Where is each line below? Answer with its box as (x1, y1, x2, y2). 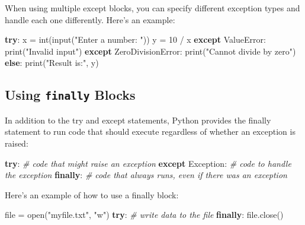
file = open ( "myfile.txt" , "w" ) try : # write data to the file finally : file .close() (5, 208, 284, 221)
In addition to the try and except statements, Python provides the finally (5, 113, 271, 126)
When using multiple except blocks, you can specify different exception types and (5, 2, 300, 14)
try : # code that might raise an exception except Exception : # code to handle (5, 157, 291, 169)
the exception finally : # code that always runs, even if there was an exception (5, 169, 287, 181)
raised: (5, 137, 28, 149)
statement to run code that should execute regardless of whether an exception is (5, 125, 296, 138)
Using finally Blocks (5, 85, 136, 104)
